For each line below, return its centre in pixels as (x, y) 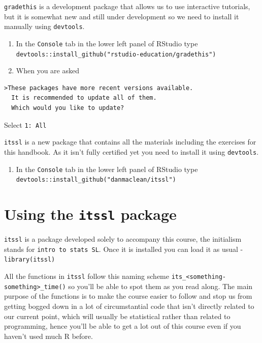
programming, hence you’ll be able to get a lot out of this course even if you (123, 326)
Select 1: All (25, 124)
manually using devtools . (44, 26)
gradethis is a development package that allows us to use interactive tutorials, (127, 6)
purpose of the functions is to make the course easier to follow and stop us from (128, 296)
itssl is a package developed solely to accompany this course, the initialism (123, 239)
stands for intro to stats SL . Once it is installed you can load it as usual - (124, 249)
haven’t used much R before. (48, 336)
